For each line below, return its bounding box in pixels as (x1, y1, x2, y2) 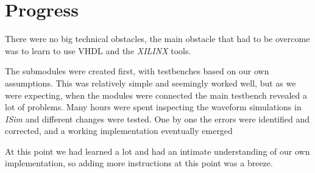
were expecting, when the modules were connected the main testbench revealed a (5, 88, 308, 101)
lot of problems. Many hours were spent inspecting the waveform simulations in (5, 101, 302, 113)
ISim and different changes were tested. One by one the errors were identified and (5, 112, 310, 125)
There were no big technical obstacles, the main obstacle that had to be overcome (5, 32, 310, 45)
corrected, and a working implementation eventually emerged (5, 124, 233, 137)
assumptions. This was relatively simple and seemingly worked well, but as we (5, 76, 296, 89)
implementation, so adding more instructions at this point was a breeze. (5, 157, 273, 169)
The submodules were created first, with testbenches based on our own (5, 65, 269, 77)
